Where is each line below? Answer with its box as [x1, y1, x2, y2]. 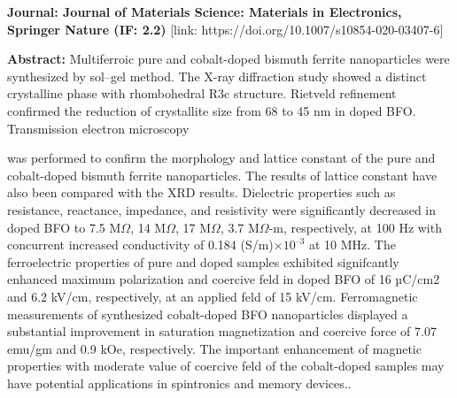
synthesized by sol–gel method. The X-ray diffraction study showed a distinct [7, 66, 427, 85]
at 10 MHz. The [308, 235, 396, 254]
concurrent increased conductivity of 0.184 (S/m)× [7, 235, 283, 254]
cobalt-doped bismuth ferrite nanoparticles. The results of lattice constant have [7, 165, 438, 184]
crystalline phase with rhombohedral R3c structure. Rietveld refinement [7, 84, 397, 103]
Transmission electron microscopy [7, 119, 190, 137]
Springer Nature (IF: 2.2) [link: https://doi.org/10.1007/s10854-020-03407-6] [7, 19, 444, 38]
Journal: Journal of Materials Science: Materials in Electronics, [7, 3, 402, 20]
